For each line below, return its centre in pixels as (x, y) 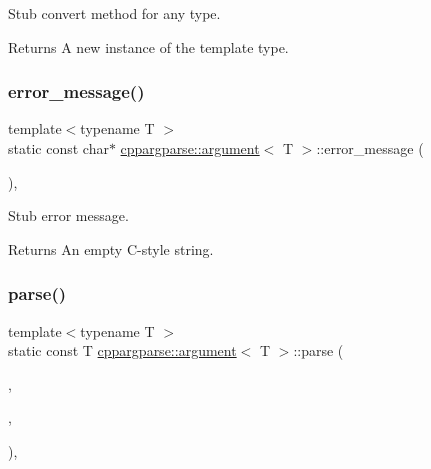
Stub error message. (68, 215)
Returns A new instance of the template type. (148, 46)
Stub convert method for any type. (114, 13)
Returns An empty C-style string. (111, 248)
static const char (58, 148)
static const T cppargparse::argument (122, 350)
